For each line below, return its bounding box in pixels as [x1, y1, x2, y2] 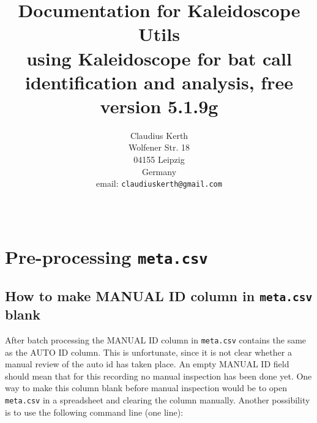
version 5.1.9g [100, 93, 218, 118]
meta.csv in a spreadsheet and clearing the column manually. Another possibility [5, 394, 310, 406]
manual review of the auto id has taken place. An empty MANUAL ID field [5, 357, 289, 370]
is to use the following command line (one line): [5, 405, 184, 418]
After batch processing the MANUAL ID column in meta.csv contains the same [5, 333, 307, 346]
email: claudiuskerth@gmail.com [96, 177, 222, 190]
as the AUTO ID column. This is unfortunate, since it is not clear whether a [5, 345, 292, 358]
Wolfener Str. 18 [128, 141, 190, 154]
